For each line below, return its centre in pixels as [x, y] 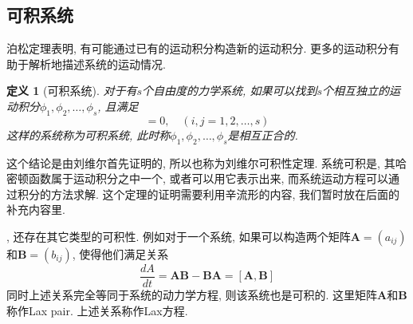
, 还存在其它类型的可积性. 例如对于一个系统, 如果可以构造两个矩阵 [179, 236]
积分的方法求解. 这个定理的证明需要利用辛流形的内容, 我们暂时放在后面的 [208, 194]
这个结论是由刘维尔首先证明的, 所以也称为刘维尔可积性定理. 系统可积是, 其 [201, 162]
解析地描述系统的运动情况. [97, 63]
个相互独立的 [356, 91]
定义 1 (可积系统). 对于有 [72, 91]
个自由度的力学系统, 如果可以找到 [230, 91]
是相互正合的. [263, 134]
